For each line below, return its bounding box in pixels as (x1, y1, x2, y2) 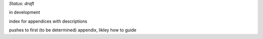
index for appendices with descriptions (9, 18, 88, 24)
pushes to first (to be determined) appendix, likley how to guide (9, 27, 136, 33)
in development (9, 10, 40, 15)
